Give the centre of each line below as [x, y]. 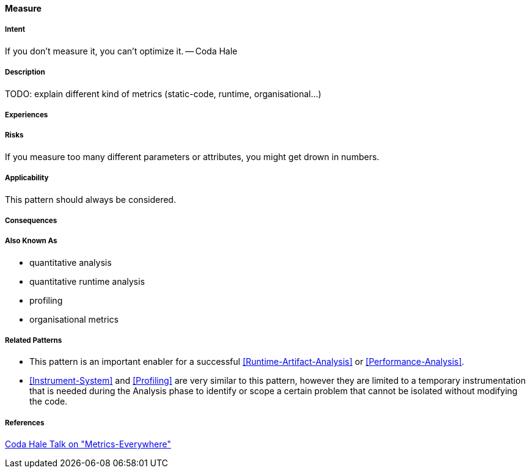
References [25, 423]
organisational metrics [74, 319]
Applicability [27, 178]
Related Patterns [34, 341]
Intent [15, 30]
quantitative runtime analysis [87, 281]
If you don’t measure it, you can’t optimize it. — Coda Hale [121, 51]
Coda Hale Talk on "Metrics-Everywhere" [88, 444]
